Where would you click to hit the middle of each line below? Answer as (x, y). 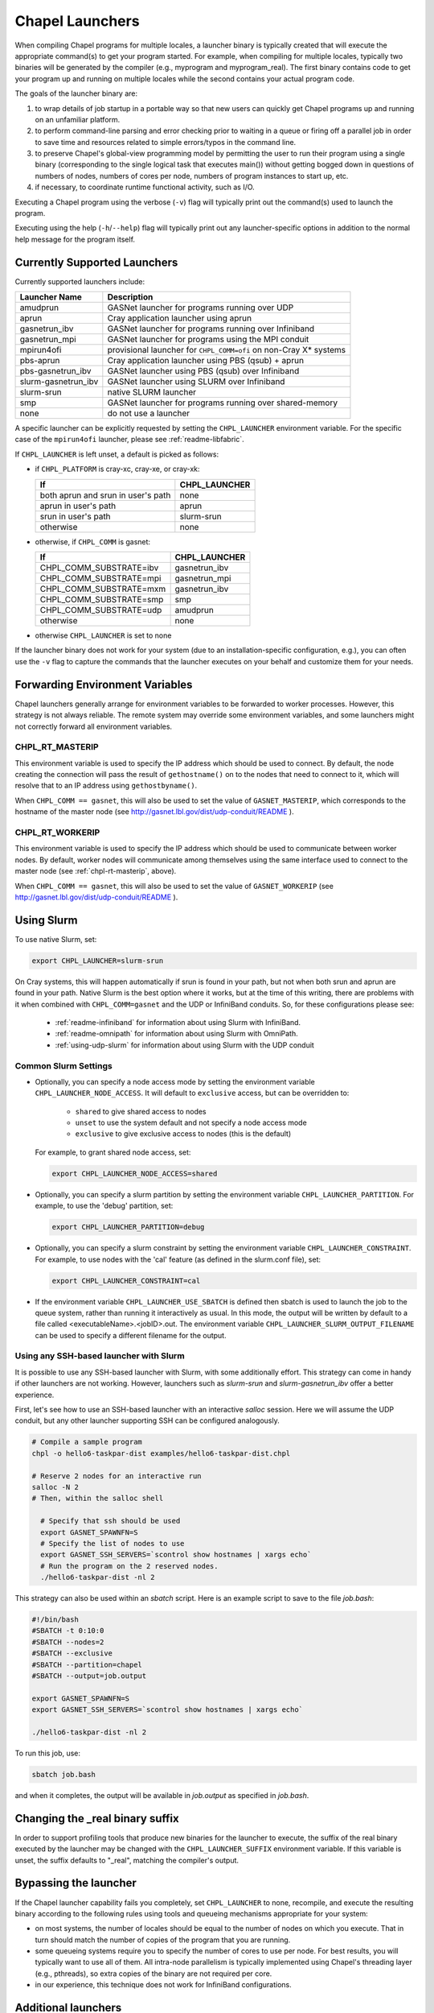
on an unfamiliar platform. (78, 119)
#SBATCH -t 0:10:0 (68, 1631)
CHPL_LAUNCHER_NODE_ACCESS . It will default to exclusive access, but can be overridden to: (192, 1093)
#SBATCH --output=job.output (89, 1676)
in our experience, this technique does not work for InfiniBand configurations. (164, 1985)
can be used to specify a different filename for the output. (131, 1335)
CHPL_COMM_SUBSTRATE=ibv (99, 568)
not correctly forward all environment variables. (94, 726)
